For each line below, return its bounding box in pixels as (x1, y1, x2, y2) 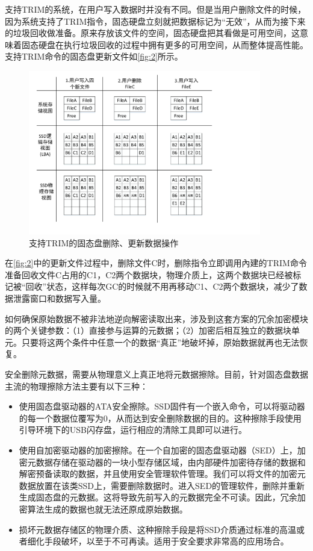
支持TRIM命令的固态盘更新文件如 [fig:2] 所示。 (5, 50, 183, 63)
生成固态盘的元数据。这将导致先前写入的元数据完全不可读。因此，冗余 (19, 491, 297, 503)
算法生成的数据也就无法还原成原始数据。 (27, 502, 188, 515)
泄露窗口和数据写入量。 (13, 292, 106, 305)
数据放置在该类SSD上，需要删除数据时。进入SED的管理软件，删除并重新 (19, 479, 305, 491)
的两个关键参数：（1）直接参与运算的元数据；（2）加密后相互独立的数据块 (5, 324, 291, 337)
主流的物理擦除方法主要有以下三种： (5, 379, 148, 392)
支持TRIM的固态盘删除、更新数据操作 (29, 236, 179, 249)
